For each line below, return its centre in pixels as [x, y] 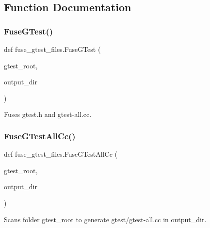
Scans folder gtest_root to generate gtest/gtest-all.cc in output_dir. [105, 219]
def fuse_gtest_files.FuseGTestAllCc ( [61, 154]
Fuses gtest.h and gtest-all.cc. [48, 114]
